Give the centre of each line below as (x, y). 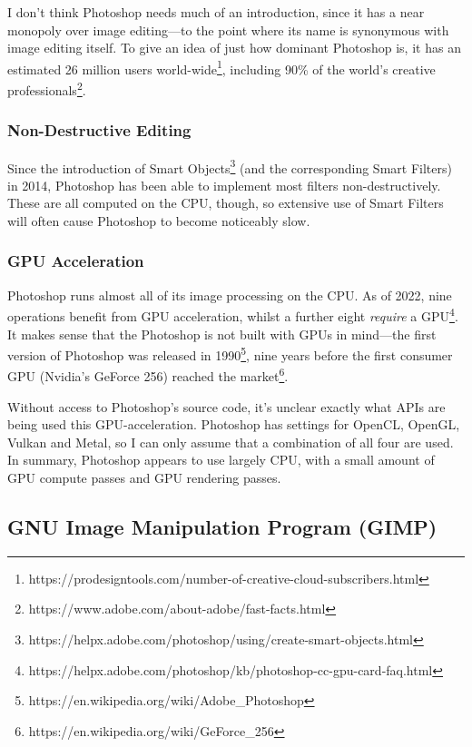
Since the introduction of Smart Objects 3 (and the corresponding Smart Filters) (230, 166)
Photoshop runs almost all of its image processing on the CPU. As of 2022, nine (230, 295)
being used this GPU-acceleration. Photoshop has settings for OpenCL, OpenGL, (234, 424)
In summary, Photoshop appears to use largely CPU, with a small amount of (221, 460)
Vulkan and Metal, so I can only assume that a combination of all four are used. (231, 442)
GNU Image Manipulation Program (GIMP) (222, 527)
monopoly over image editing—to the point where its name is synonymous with (228, 29)
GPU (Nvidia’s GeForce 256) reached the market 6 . (148, 375)
